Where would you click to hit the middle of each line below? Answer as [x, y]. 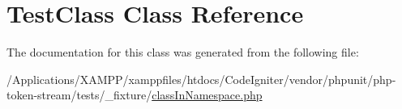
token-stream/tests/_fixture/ [79, 95]
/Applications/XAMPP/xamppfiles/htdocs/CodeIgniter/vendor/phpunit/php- [201, 79]
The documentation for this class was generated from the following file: [183, 52]
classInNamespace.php [207, 95]
